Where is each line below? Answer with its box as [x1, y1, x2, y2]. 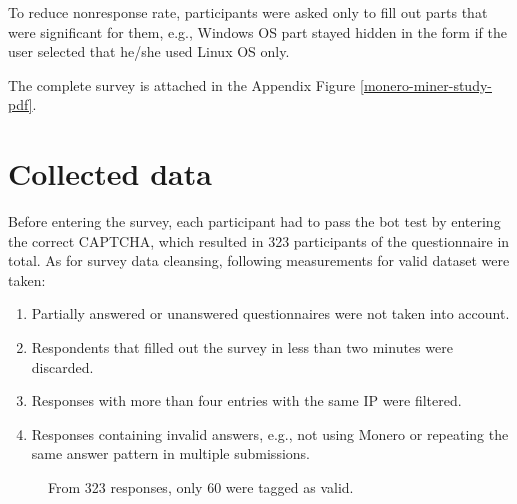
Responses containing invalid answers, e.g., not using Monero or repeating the [31, 423, 509, 444]
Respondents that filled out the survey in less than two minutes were [31, 337, 453, 358]
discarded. [31, 356, 94, 377]
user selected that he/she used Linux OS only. [8, 41, 290, 62]
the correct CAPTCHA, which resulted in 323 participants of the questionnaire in [8, 230, 510, 251]
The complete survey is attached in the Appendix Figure [8, 74, 356, 95]
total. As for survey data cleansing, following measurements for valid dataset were [8, 250, 510, 271]
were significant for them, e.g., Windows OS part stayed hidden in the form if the [8, 21, 507, 42]
